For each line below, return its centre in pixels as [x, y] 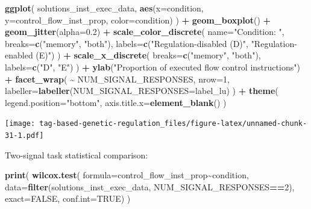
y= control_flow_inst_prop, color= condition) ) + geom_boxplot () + [138, 20]
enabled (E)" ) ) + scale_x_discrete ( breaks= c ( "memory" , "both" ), [133, 55]
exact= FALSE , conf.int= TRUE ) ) [68, 198]
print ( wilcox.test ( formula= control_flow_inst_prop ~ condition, [127, 175]
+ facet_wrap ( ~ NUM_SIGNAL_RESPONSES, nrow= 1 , [117, 79]
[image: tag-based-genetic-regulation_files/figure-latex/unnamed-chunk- [156, 124]
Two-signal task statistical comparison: [77, 154]
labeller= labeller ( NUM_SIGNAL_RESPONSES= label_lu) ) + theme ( [142, 91]
